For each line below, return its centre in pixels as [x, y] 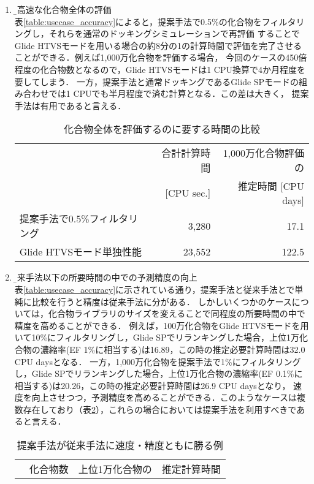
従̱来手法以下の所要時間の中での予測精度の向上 [106, 277]
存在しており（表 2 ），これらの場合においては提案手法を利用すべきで [160, 409]
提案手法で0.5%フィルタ [74, 219]
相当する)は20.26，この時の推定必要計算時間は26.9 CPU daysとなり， [152, 385]
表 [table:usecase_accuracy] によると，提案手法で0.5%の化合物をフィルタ [155, 21]
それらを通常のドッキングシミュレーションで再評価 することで [174, 33]
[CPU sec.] [188, 193]
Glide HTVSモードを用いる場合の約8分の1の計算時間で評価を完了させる [158, 45]
